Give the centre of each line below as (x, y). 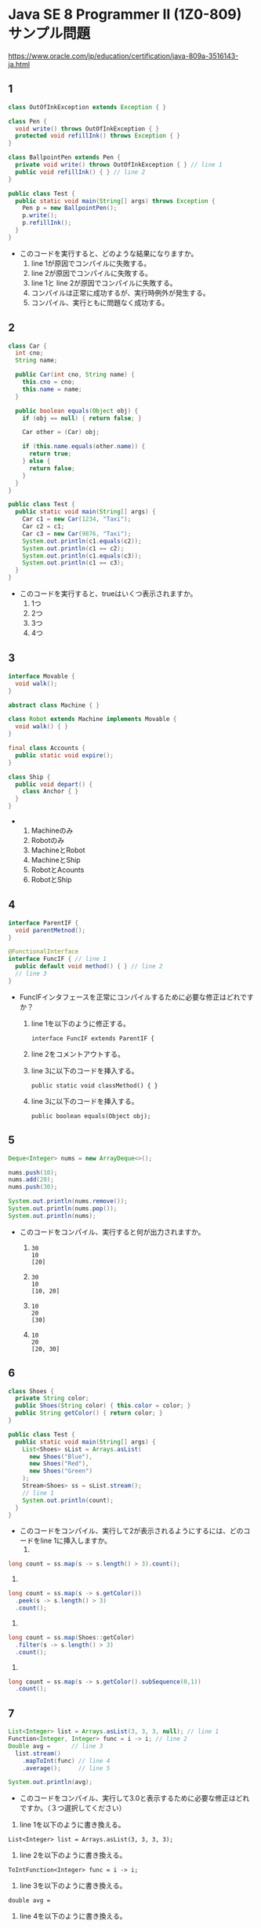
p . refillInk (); (47, 223)
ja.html (19, 64)
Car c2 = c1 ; (43, 527)
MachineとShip (56, 860)
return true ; (50, 454)
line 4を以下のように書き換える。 (73, 1916)
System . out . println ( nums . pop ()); (63, 1209)
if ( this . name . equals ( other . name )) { (84, 447)
